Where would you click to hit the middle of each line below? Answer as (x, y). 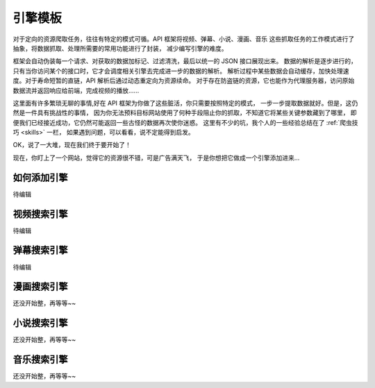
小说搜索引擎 (40, 323)
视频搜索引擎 (40, 214)
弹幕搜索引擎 (40, 250)
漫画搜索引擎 (40, 287)
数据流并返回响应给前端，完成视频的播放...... (76, 90)
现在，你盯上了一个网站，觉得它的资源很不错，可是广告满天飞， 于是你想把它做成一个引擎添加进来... (156, 158)
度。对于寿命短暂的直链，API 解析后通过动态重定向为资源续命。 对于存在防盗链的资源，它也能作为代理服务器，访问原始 (184, 81)
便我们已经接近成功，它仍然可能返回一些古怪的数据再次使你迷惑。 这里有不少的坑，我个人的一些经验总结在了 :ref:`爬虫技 (185, 122)
